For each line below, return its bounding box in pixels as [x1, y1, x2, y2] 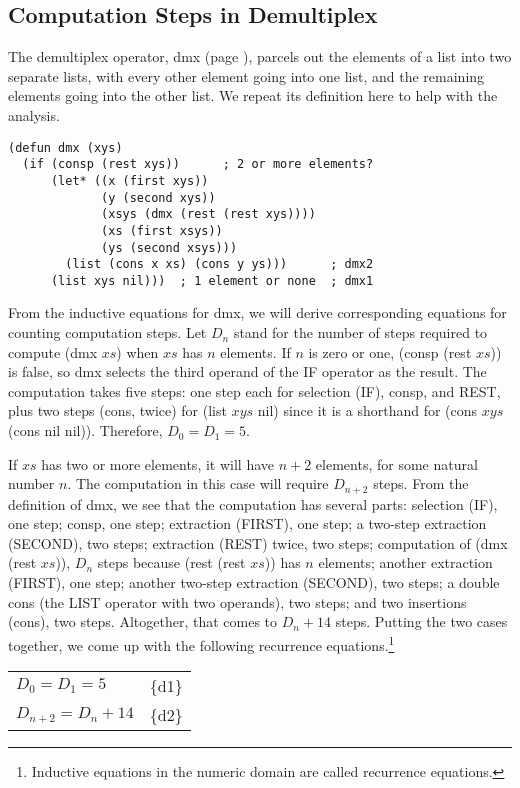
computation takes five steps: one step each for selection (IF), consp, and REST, [8, 380, 501, 401]
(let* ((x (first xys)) [50, 173, 209, 188]
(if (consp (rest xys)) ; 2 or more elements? [22, 157, 374, 172]
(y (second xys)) [101, 190, 216, 205]
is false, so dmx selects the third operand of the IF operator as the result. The [8, 361, 487, 382]
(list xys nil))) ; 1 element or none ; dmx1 [50, 273, 374, 288]
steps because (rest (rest [97, 552, 246, 573]
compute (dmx [8, 341, 98, 362]
